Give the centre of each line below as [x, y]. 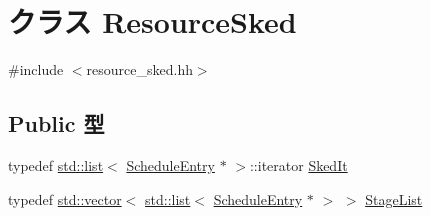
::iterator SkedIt [298, 164]
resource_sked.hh [139, 69]
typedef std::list [56, 164]
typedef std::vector [65, 198]
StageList [394, 198]
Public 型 [56, 123]
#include [36, 69]
